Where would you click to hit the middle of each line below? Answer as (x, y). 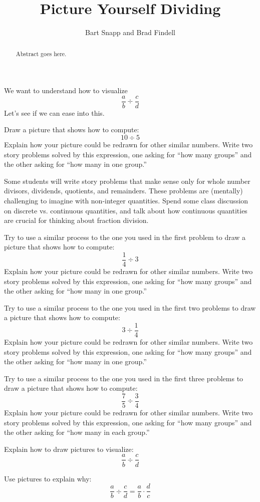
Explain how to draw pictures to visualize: (69, 449)
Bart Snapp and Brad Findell (130, 32)
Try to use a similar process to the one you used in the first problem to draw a (125, 237)
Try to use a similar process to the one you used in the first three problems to (124, 378)
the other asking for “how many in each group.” (77, 432)
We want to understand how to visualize (66, 90)
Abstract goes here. (41, 53)
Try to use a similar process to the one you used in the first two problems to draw (130, 307)
